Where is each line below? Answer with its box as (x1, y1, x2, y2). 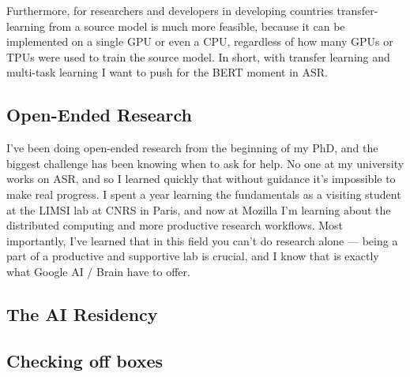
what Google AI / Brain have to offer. (6, 263, 190, 279)
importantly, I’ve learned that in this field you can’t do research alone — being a (6, 232, 398, 248)
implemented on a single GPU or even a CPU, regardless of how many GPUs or (6, 33, 393, 50)
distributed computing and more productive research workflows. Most (6, 217, 344, 233)
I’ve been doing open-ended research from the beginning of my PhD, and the (6, 140, 378, 156)
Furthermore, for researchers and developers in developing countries (6, 2, 333, 18)
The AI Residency (6, 301, 158, 326)
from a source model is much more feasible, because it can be (48, 17, 345, 34)
